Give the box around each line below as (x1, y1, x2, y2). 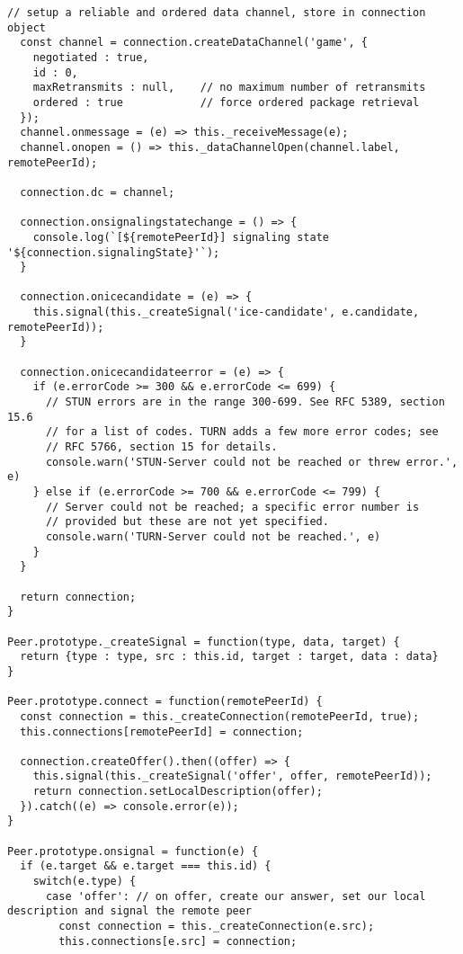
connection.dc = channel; (20, 185, 175, 199)
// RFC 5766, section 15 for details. (45, 441, 278, 454)
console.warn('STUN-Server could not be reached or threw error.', (45, 455, 459, 468)
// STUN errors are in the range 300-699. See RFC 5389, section (45, 396, 445, 409)
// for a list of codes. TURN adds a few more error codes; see (45, 425, 439, 439)
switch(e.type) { (32, 875, 137, 888)
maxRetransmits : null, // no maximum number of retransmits (32, 81, 426, 94)
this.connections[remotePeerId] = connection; (20, 725, 304, 738)
